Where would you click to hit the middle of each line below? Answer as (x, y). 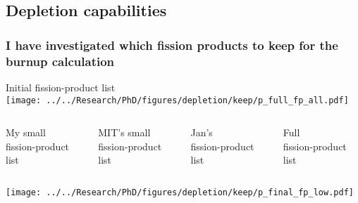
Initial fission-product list (61, 87)
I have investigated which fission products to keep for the (172, 45)
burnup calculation (60, 61)
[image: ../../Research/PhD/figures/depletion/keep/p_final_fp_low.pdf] (180, 192)
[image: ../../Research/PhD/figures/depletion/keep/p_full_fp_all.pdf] (177, 100)
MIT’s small (124, 132)
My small (26, 132)
